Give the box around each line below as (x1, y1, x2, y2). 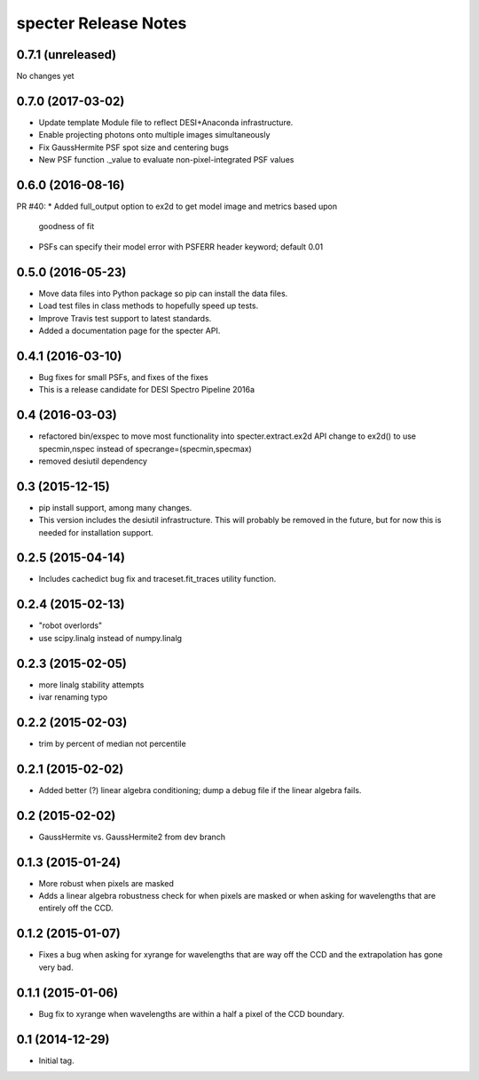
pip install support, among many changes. (38, 502, 192, 512)
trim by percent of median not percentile (38, 738, 186, 749)
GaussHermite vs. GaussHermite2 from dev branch (38, 831, 226, 842)
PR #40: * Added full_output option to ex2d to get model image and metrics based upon (16, 201, 338, 212)
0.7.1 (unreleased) (16, 47, 117, 62)
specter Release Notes (16, 13, 187, 33)
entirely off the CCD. (38, 902, 114, 914)
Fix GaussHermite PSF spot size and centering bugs (38, 142, 230, 153)
